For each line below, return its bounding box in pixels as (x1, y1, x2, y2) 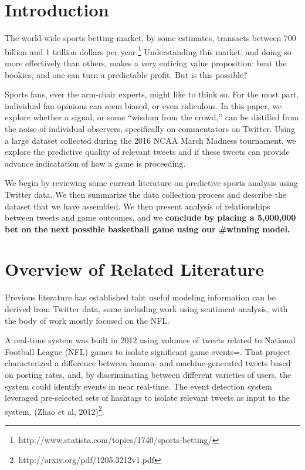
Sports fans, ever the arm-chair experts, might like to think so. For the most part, (5, 88, 299, 100)
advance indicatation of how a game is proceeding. (5, 157, 186, 169)
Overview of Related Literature (5, 257, 264, 281)
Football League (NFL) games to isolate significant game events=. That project (5, 345, 291, 357)
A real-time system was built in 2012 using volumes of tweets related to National (5, 334, 296, 346)
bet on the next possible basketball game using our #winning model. (5, 222, 290, 235)
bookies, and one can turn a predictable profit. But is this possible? (5, 68, 248, 80)
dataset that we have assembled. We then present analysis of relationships (5, 200, 270, 212)
